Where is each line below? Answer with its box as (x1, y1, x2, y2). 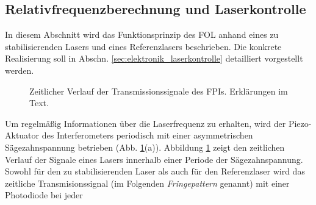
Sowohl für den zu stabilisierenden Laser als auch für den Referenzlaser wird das (5, 165, 305, 178)
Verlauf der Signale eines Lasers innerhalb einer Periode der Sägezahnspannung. (5, 153, 303, 165)
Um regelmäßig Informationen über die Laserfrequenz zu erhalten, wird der (5, 117, 286, 129)
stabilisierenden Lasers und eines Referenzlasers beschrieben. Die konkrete (5, 40, 282, 52)
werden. (5, 63, 34, 76)
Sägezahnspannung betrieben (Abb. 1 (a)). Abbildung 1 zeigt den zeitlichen (5, 140, 285, 153)
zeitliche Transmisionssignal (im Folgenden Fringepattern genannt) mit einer (5, 176, 290, 189)
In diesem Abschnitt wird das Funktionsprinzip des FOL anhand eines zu (5, 28, 279, 41)
